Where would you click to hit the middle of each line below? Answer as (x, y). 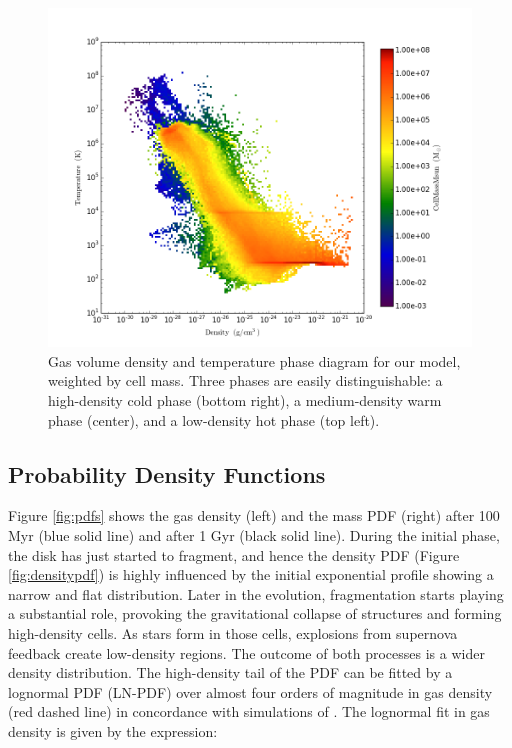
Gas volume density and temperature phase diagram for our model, (254, 360)
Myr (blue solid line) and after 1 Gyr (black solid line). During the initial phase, (254, 534)
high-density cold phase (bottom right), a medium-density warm (245, 399)
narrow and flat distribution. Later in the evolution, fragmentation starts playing (256, 593)
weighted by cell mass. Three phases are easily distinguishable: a (245, 380)
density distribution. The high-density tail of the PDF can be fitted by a (230, 672)
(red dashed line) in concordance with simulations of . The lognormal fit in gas (249, 711)
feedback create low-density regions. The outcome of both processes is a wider (246, 652)
